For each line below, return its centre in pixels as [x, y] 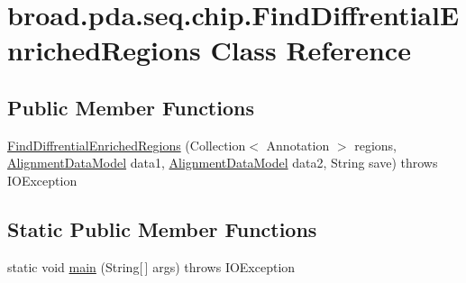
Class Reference [311, 50]
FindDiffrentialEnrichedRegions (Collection [127, 145]
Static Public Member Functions [162, 228]
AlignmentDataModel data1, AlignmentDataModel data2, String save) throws [223, 163]
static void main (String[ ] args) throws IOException [151, 266]
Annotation [298, 145]
